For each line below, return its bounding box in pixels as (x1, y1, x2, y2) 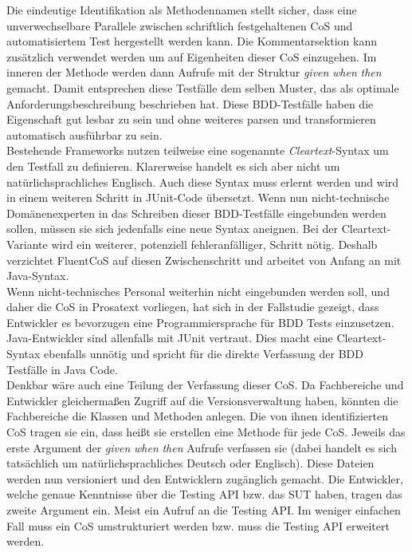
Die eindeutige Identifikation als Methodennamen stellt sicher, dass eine (6, 2, 357, 18)
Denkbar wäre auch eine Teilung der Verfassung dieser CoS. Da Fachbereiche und (6, 377, 404, 393)
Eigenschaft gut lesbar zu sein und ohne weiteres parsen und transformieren (6, 111, 376, 128)
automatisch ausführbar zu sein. (6, 126, 163, 143)
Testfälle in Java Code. (6, 361, 118, 377)
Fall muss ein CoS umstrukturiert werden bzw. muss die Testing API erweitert (6, 517, 390, 534)
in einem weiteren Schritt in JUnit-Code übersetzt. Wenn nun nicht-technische (6, 189, 390, 206)
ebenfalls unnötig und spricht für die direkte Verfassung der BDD (44, 345, 363, 362)
